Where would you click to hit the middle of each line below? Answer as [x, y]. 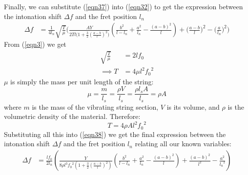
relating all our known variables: [183, 144]
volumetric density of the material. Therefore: [72, 116]
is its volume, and [193, 107]
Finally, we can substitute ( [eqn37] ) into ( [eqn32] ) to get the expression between [124, 6]
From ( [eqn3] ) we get [35, 44]
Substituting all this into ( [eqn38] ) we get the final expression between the [115, 134]
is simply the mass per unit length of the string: [82, 81]
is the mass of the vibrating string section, [95, 107]
